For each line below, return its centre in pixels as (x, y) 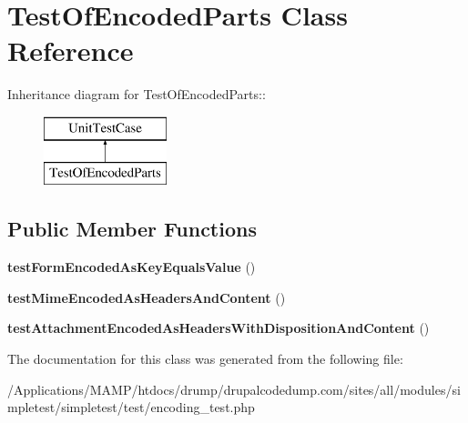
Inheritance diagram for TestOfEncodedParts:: (137, 94)
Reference (71, 50)
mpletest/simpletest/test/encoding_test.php (131, 407)
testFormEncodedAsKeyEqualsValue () (132, 267)
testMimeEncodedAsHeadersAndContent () (147, 297)
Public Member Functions (132, 229)
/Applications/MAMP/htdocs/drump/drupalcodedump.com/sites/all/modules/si (234, 389)
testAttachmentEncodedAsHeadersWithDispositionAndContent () (219, 328)
